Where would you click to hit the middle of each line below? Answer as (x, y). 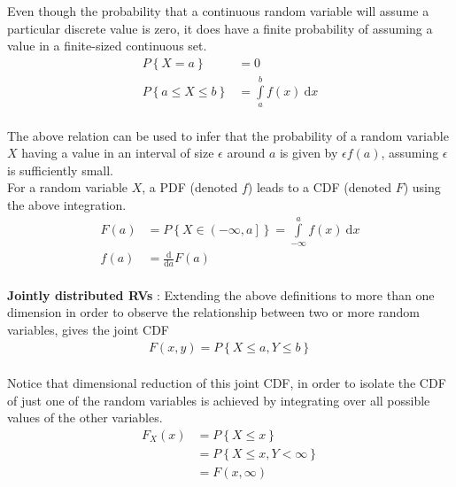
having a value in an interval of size (118, 153)
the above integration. (67, 205)
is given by (309, 153)
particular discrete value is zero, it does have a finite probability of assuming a (220, 28)
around (246, 153)
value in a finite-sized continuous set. (107, 46)
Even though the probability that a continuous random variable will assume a (218, 11)
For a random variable (68, 187)
